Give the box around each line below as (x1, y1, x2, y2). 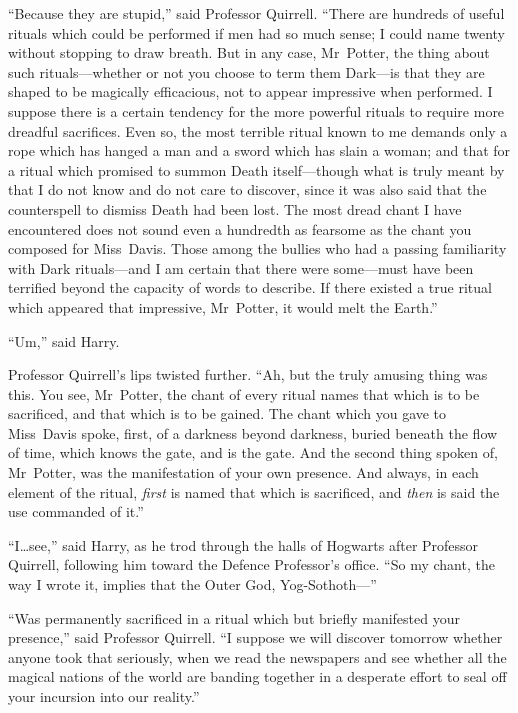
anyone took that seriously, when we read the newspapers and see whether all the (8, 646, 507, 667)
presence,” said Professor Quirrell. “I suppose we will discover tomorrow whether (8, 627, 503, 648)
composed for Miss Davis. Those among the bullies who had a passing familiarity (8, 238, 507, 259)
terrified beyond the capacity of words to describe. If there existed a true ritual (8, 277, 492, 298)
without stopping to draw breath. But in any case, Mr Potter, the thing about (8, 42, 490, 63)
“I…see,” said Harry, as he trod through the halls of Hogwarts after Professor (8, 534, 479, 555)
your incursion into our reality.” (8, 686, 200, 706)
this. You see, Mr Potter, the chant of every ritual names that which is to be (8, 383, 480, 404)
